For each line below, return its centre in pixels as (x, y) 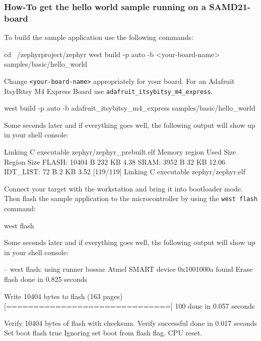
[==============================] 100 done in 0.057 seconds (129, 306)
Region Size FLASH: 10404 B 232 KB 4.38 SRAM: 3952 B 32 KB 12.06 (115, 161)
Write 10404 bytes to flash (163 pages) (63, 296)
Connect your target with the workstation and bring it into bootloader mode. (123, 188)
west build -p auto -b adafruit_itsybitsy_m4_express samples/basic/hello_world (130, 108)
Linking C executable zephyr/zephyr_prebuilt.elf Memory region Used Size (120, 152)
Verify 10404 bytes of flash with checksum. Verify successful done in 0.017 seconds (130, 323)
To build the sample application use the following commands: (99, 37)
